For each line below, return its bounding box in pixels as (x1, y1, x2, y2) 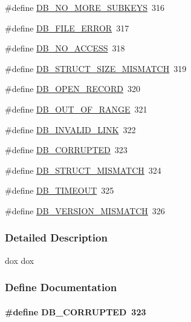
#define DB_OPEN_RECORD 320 (5, 82, 141, 95)
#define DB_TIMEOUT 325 (5, 184, 114, 197)
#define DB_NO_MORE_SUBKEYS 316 (5, 1, 165, 13)
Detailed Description (5, 230, 108, 245)
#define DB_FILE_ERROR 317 (5, 21, 129, 34)
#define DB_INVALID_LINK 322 (5, 123, 136, 136)
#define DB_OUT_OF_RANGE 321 (5, 102, 147, 115)
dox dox (5, 254, 34, 266)
